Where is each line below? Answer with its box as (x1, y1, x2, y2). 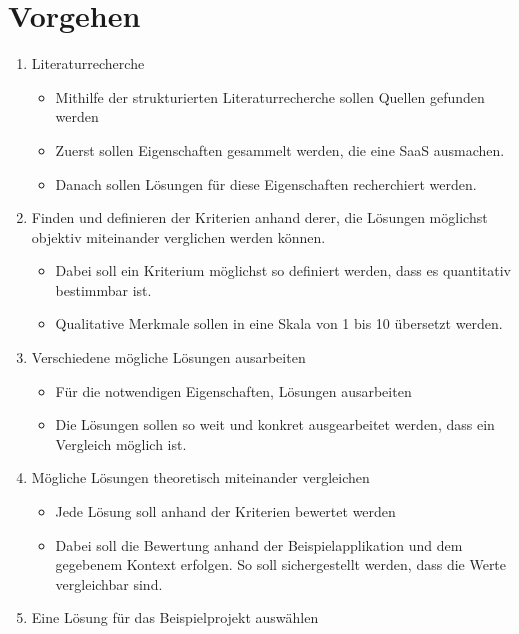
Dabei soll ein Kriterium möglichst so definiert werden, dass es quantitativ (55, 260, 512, 281)
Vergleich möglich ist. (55, 433, 187, 454)
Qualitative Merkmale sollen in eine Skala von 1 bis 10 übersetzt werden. (55, 313, 503, 334)
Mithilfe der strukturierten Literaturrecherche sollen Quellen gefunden (55, 86, 485, 107)
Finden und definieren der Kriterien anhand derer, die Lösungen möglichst (31, 207, 488, 228)
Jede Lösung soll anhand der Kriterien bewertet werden (55, 501, 396, 522)
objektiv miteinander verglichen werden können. (31, 226, 326, 247)
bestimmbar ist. (55, 279, 152, 300)
